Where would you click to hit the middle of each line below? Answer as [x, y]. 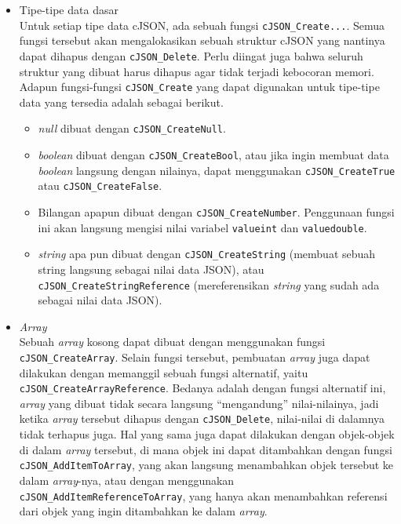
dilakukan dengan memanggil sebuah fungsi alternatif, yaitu [164, 372]
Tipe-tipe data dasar [69, 9]
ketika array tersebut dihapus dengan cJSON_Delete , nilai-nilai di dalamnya [202, 418]
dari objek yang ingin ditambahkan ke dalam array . [143, 511]
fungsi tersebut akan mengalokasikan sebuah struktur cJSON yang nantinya [202, 40]
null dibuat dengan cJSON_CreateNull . [132, 128]
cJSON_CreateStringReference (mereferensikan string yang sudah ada [209, 284]
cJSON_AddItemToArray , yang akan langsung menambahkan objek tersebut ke [206, 465]
